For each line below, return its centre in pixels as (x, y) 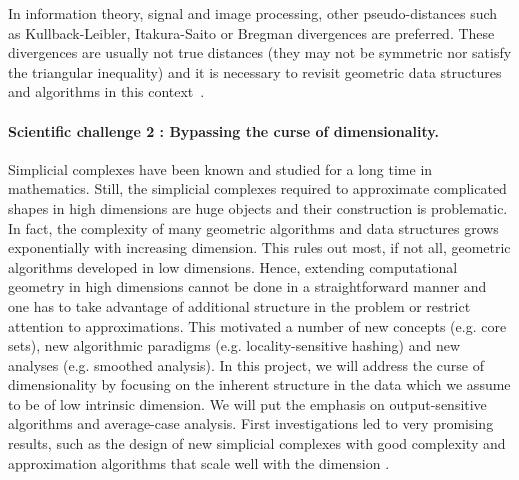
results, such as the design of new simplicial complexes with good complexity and (257, 443)
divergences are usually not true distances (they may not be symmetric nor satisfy (260, 52)
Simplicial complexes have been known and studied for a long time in (220, 168)
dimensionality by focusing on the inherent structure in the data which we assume (259, 384)
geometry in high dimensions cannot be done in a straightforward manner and (247, 286)
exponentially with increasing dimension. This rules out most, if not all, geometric (259, 247)
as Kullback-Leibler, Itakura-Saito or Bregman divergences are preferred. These (251, 32)
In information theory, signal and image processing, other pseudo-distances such (253, 13)
